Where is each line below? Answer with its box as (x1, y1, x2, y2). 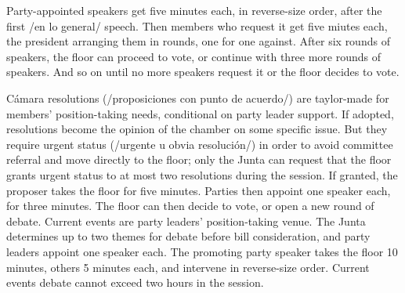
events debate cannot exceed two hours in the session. (6, 274, 264, 291)
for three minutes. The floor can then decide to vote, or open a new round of (6, 197, 374, 214)
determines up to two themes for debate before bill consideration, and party (6, 228, 371, 244)
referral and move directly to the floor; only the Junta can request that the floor (6, 151, 392, 168)
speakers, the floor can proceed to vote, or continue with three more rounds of (6, 48, 381, 64)
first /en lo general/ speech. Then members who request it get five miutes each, (6, 17, 388, 34)
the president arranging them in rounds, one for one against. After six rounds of (6, 33, 390, 49)
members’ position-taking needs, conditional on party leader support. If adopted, (6, 105, 394, 121)
